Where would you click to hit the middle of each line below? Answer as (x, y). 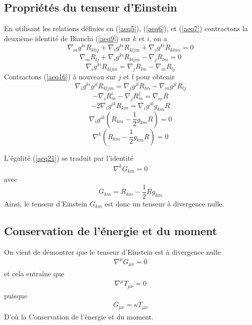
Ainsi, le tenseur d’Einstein (46, 203)
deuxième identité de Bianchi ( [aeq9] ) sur (67, 38)
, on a (158, 38)
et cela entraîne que (34, 274)
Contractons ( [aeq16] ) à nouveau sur (60, 77)
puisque (16, 295)
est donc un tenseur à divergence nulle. (164, 203)
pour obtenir (155, 77)
